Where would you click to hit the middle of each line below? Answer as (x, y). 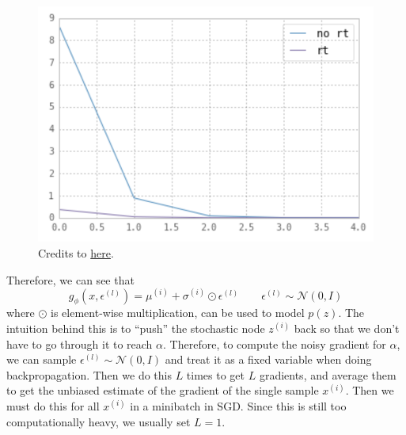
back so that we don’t (347, 328)
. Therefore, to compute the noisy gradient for (275, 343)
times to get (216, 374)
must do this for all (53, 406)
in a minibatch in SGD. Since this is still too (238, 406)
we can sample (42, 359)
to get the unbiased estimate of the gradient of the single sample (163, 390)
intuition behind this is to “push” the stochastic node (136, 328)
